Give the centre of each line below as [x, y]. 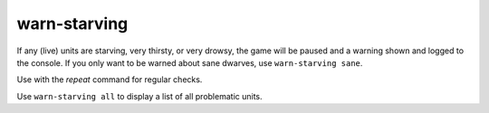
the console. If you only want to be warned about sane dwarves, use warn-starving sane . [190, 62]
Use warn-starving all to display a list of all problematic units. [139, 96]
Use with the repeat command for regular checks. [110, 80]
